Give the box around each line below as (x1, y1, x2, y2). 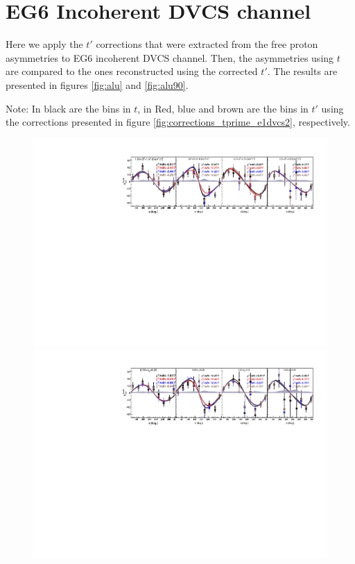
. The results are (267, 64, 338, 78)
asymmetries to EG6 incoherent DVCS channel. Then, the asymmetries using (6, 50, 334, 65)
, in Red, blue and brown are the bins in (137, 101, 309, 115)
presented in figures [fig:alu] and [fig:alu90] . (6, 77, 189, 92)
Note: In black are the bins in (6, 101, 131, 115)
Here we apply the (6, 37, 83, 51)
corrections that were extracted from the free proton (96, 37, 318, 51)
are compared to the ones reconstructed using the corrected (6, 64, 258, 78)
